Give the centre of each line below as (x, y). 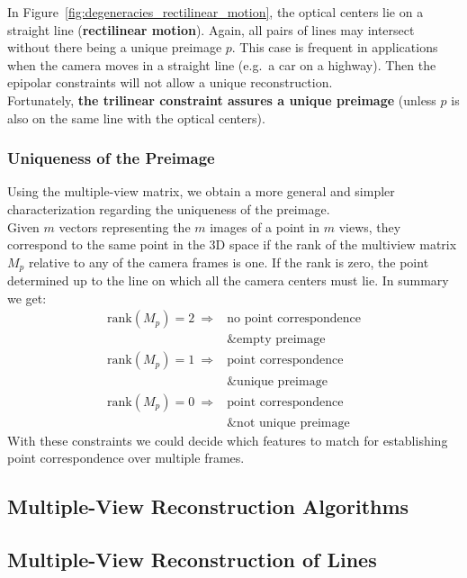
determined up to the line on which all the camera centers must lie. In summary (228, 280)
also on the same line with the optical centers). (136, 117)
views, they (370, 226)
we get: (27, 298)
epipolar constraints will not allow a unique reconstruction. (170, 82)
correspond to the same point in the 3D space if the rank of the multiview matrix (232, 244)
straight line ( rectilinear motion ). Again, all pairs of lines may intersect (211, 29)
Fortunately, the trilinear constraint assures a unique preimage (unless (222, 99)
